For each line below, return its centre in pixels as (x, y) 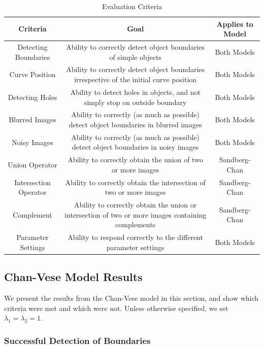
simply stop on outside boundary (135, 102)
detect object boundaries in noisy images (136, 147)
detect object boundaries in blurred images (135, 124)
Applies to (235, 24)
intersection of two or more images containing (136, 214)
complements (136, 224)
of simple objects (135, 57)
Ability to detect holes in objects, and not (135, 92)
